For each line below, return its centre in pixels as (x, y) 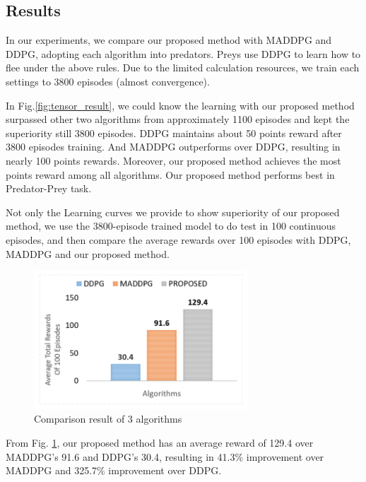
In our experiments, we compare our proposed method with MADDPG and (169, 40)
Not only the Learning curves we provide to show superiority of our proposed (173, 212)
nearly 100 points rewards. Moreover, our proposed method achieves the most (173, 160)
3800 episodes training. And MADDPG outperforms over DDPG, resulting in (173, 147)
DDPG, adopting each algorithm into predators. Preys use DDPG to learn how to (183, 53)
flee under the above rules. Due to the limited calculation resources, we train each (183, 67)
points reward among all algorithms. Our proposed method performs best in (170, 174)
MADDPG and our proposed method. (88, 253)
